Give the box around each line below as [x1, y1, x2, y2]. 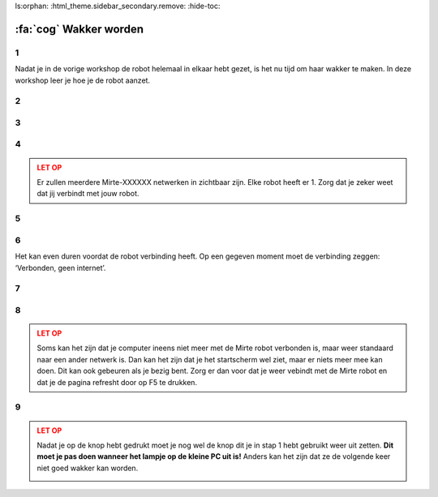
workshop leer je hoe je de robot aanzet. [15, 75, 150, 85]
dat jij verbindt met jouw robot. [36, 189, 140, 199]
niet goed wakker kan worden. [36, 463, 139, 473]
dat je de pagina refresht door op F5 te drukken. [36, 377, 198, 387]
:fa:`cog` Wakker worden [15, 22, 144, 36]
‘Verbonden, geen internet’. [15, 263, 106, 272]
